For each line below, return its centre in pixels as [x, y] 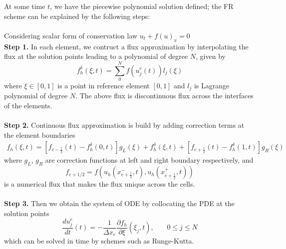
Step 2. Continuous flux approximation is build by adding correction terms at [124, 125]
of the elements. [28, 105]
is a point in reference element [104, 85]
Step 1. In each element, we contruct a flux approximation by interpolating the [126, 46]
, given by [211, 56]
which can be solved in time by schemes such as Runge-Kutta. [99, 241]
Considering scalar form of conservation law [71, 35]
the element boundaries [40, 134]
